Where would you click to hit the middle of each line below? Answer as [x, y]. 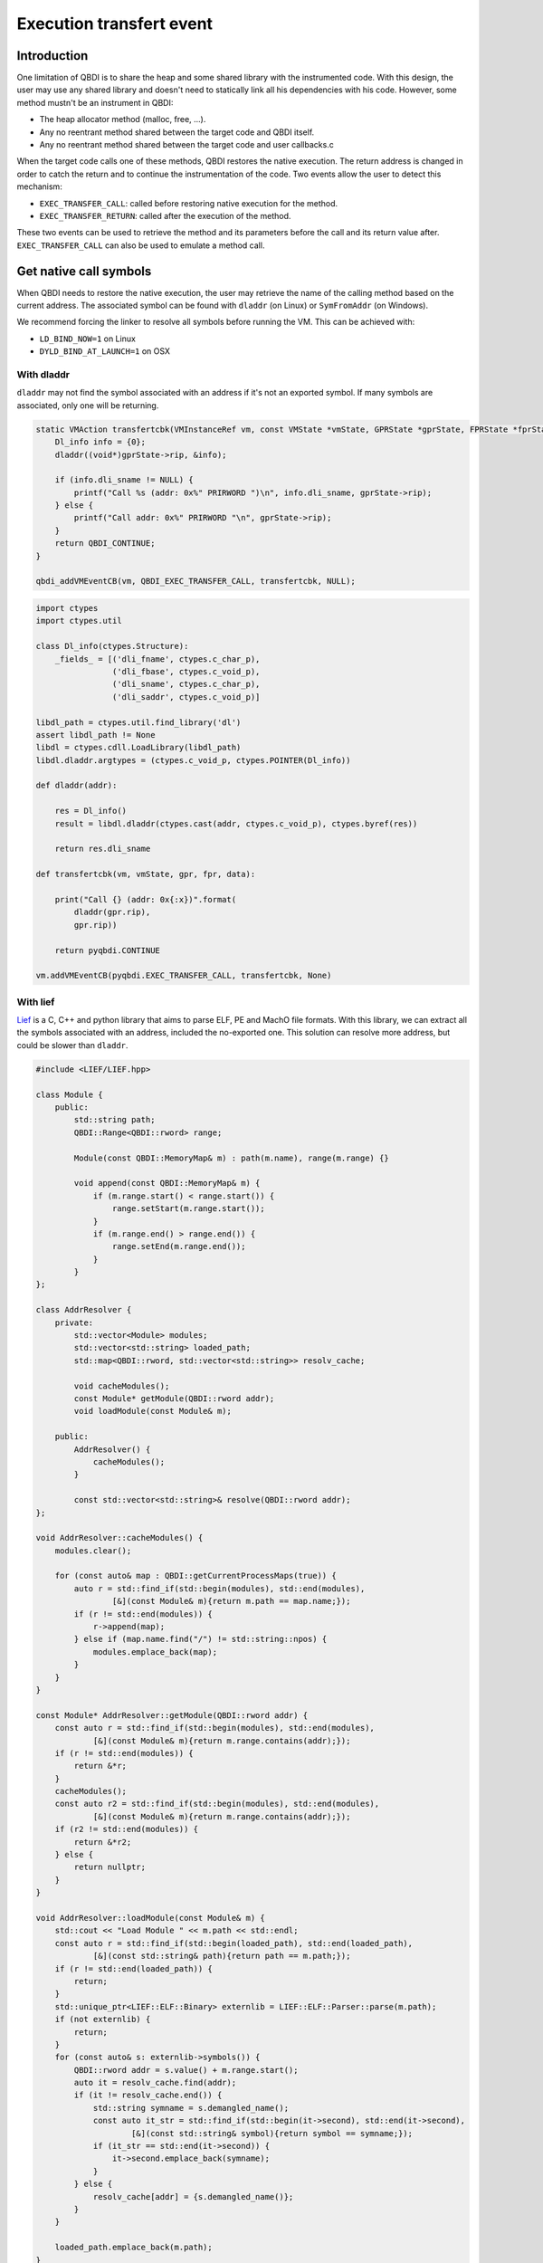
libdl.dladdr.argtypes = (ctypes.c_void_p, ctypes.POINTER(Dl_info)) [193, 760]
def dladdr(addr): [76, 786]
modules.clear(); [93, 1551]
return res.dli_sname [103, 849]
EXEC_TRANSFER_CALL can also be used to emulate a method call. [141, 245]
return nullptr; [110, 1867]
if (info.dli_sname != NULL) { [124, 480]
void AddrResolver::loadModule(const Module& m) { [151, 1918]
